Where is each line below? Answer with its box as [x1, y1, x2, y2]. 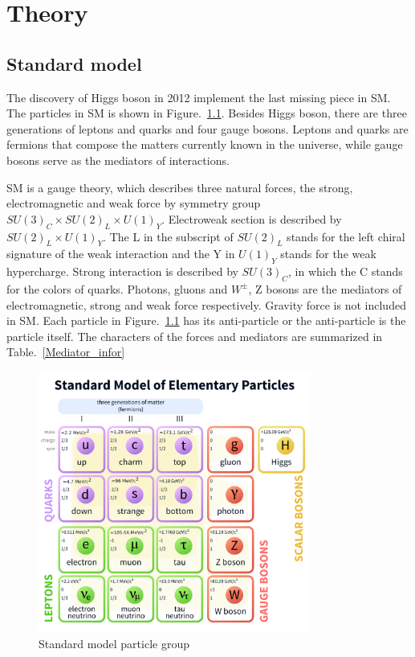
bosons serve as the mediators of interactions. [6, 151, 230, 168]
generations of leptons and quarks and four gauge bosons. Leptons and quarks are [6, 120, 409, 137]
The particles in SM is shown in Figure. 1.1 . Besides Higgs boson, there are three [6, 105, 407, 121]
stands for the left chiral [287, 228, 405, 244]
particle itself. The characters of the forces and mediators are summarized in [6, 327, 383, 344]
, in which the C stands [288, 263, 403, 280]
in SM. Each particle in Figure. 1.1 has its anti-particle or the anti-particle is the [6, 312, 406, 329]
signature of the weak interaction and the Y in [6, 245, 235, 262]
